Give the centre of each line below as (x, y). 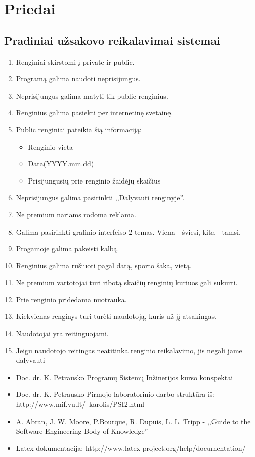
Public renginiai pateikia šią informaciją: (79, 129)
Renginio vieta (51, 146)
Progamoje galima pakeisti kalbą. (68, 248)
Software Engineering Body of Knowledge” (82, 431)
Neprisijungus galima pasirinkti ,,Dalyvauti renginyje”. (100, 197)
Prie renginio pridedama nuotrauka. (71, 299)
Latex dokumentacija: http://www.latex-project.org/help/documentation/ (131, 448)
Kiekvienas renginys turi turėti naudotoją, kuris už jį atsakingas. (116, 316)
